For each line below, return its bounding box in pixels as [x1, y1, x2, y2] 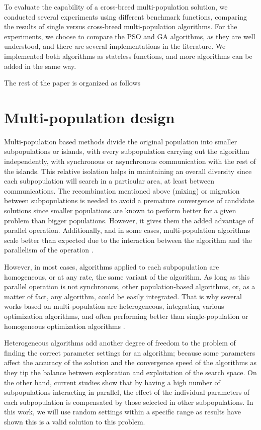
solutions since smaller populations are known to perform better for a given [4, 205, 236, 216]
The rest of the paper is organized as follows [4, 77, 141, 88]
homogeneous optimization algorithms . [4, 320, 125, 331]
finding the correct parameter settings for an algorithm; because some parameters [4, 347, 255, 358]
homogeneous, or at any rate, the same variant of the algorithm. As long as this [4, 271, 250, 282]
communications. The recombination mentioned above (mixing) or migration [4, 185, 240, 196]
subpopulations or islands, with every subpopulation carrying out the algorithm [4, 146, 249, 156]
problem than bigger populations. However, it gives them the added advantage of [4, 215, 254, 225]
